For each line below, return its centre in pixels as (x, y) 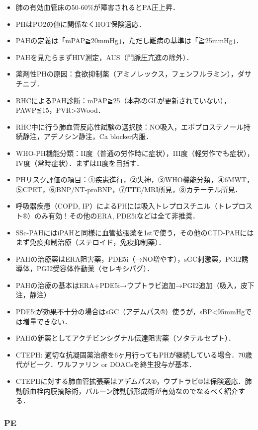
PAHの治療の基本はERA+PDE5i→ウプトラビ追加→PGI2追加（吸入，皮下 (135, 285)
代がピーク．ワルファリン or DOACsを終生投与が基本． (106, 364)
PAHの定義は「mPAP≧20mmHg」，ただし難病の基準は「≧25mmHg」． (129, 40)
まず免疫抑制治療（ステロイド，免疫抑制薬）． (90, 242)
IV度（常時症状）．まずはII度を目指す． (80, 163)
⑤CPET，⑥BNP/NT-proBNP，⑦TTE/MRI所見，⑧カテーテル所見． (129, 189)
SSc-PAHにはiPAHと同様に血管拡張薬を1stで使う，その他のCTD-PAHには (135, 232)
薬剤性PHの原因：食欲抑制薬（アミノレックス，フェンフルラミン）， (127, 74)
